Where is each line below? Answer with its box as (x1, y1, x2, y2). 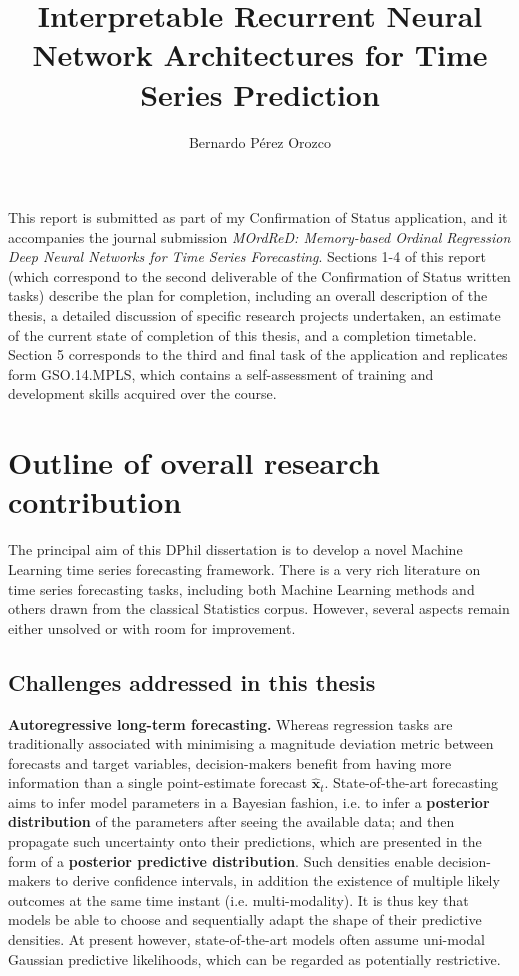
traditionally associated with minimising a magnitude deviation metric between (8, 733, 494, 754)
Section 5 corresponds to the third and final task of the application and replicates (8, 344, 508, 365)
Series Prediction (140, 73, 380, 114)
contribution (8, 481, 182, 522)
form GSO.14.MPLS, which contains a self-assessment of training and (8, 363, 434, 384)
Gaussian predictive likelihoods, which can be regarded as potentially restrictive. (8, 948, 501, 969)
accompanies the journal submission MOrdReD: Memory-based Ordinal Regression (8, 226, 511, 247)
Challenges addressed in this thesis (8, 666, 376, 697)
